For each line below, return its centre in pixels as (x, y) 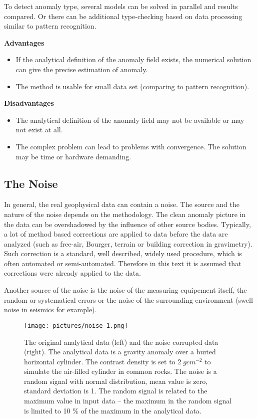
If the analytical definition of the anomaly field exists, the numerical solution (133, 59)
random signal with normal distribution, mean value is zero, (116, 381)
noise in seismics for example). (50, 309)
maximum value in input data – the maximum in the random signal (128, 401)
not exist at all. (39, 130)
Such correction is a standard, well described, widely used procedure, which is (123, 253)
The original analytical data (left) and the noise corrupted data (121, 342)
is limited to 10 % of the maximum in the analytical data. (113, 410)
